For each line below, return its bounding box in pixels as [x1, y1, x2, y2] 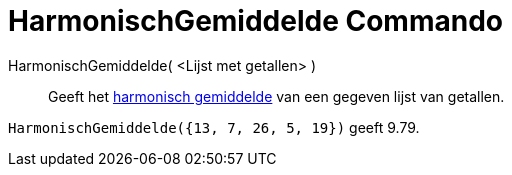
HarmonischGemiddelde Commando [8, 4, 503, 38]
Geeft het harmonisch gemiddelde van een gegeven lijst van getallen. [48, 87, 505, 105]
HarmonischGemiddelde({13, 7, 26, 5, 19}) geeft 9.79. [8, 118, 420, 136]
